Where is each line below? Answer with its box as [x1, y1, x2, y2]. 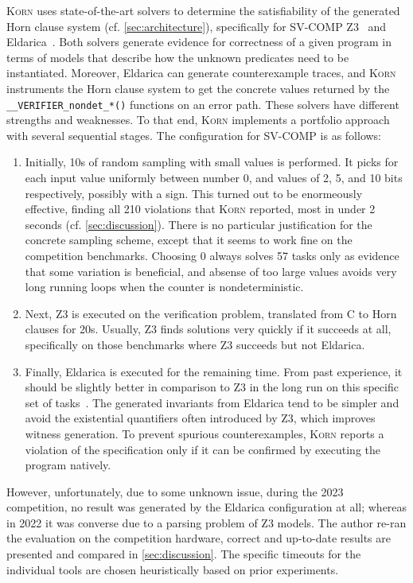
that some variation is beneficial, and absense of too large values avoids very [25, 262, 397, 279]
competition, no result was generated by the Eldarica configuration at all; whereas [6, 499, 407, 515]
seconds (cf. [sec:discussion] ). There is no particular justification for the [25, 216, 372, 232]
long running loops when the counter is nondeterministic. [25, 278, 304, 295]
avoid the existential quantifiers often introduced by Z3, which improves [25, 410, 376, 426]
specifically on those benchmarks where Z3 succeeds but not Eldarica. [25, 336, 365, 352]
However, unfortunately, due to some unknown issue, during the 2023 [6, 483, 344, 499]
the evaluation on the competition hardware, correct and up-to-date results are [6, 530, 391, 546]
